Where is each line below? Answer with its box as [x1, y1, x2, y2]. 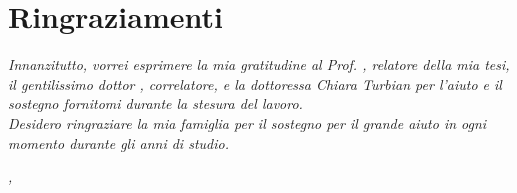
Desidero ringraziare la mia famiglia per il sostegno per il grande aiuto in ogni [8, 112, 487, 133]
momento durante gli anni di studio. [8, 132, 229, 153]
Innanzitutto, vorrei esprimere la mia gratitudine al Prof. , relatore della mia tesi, [8, 54, 510, 75]
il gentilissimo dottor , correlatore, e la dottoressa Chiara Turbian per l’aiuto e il [8, 73, 502, 94]
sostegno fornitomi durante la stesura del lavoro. [8, 93, 303, 114]
